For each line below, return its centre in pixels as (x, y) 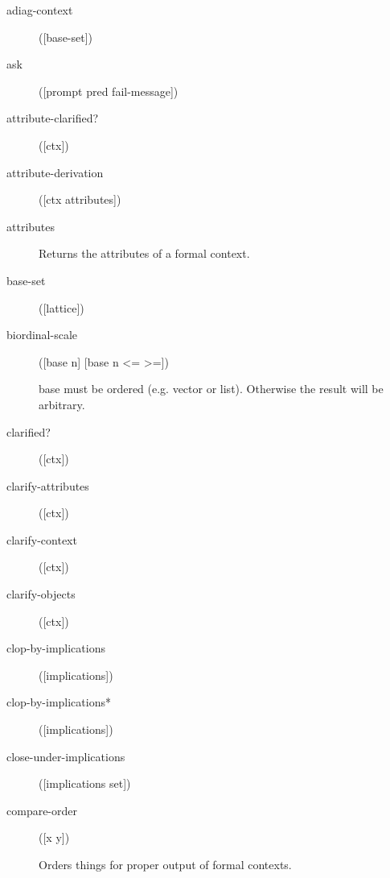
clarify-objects (41, 594)
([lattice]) (62, 307)
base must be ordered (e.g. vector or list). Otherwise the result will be (211, 389)
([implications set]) (85, 783)
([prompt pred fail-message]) (109, 91)
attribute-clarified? (53, 118)
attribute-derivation (55, 172)
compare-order (42, 810)
